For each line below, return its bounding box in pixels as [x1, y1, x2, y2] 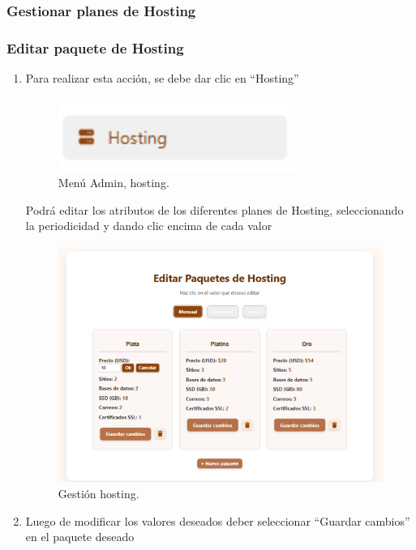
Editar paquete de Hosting [6, 37, 184, 58]
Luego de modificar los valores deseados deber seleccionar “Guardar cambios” [25, 512, 410, 529]
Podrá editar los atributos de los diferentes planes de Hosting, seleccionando [25, 201, 404, 218]
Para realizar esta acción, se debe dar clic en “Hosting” [25, 70, 299, 87]
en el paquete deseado [25, 528, 135, 545]
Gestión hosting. [58, 484, 139, 501]
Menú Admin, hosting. [58, 174, 169, 191]
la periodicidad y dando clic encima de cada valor [25, 217, 272, 234]
